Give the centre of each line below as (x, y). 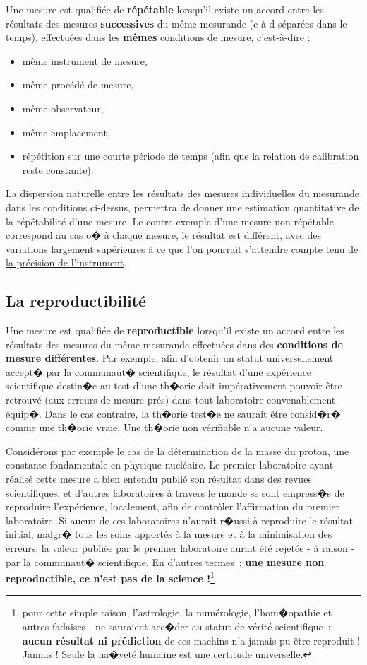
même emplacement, (66, 132)
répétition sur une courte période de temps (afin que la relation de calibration (191, 156)
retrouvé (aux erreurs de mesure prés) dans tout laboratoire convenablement (171, 400)
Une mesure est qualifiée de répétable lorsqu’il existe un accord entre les (165, 9)
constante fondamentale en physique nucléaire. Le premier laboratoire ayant (170, 465)
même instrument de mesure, (85, 60)
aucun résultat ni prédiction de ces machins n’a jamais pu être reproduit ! (191, 640)
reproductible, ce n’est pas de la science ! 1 (110, 577)
